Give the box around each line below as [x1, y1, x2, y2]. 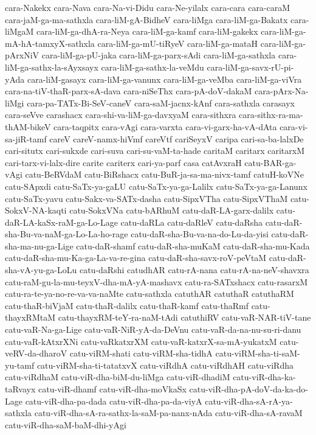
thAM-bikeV [5, 120, 51, 133]
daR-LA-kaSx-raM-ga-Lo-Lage [5, 215, 118, 228]
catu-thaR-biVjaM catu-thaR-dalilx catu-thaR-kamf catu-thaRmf [5, 299, 249, 311]
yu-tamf [5, 358, 35, 371]
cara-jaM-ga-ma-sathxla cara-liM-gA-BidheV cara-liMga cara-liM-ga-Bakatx [5, 13, 288, 26]
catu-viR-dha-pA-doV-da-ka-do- [189, 383, 308, 395]
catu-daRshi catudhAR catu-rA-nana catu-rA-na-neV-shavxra [79, 263, 309, 276]
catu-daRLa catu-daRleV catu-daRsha [120, 215, 263, 228]
